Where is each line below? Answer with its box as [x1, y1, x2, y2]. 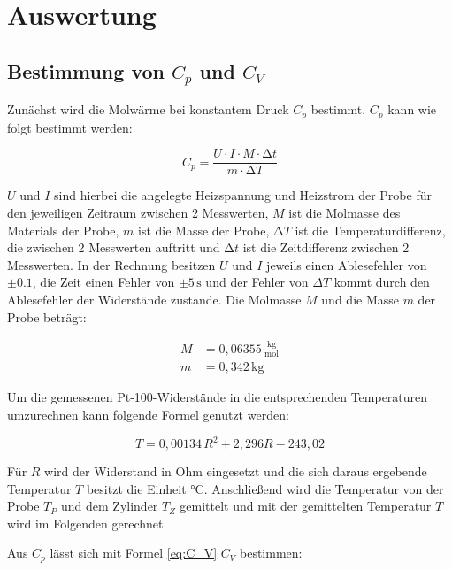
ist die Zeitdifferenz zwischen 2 [242, 238, 410, 257]
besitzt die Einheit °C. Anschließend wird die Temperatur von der [86, 479, 444, 497]
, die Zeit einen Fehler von [32, 273, 175, 291]
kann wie [387, 100, 437, 119]
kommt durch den [333, 273, 430, 291]
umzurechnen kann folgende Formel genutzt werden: [7, 405, 289, 424]
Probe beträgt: [7, 307, 87, 326]
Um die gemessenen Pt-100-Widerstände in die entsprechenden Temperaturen [7, 388, 428, 406]
